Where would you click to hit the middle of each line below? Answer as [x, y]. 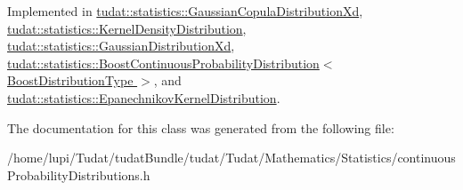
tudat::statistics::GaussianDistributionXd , [121, 46]
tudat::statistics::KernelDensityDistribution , [127, 28]
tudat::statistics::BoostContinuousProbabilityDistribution [163, 63]
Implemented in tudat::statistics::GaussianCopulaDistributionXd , [185, 11]
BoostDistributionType [70, 80]
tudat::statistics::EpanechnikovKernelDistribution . [144, 97]
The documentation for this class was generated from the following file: [201, 127]
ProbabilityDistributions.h [79, 174]
